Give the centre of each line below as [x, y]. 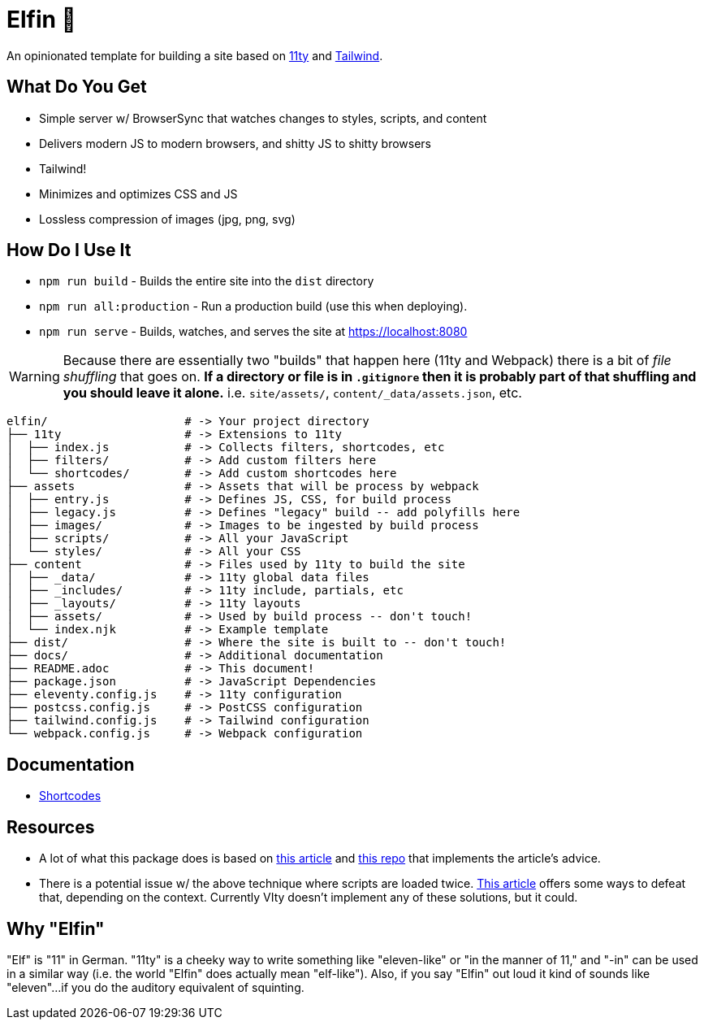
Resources [51, 827]
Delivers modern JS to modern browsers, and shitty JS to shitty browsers [235, 143]
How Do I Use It [69, 250]
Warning [35, 377]
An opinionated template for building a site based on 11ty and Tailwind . [195, 55]
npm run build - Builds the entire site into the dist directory [207, 281]
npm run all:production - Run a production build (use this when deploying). [253, 306]
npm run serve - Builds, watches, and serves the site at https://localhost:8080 [253, 332]
